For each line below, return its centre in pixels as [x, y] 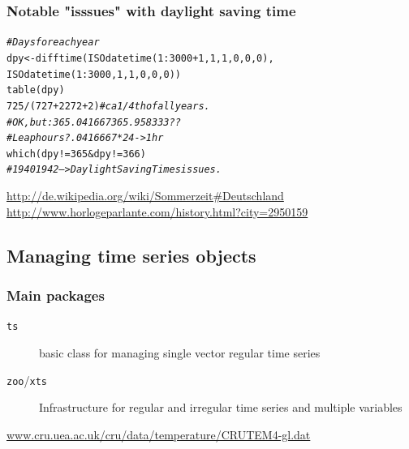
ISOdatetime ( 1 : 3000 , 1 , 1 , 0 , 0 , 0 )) [94, 74]
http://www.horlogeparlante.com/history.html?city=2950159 [157, 211]
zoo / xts [27, 380]
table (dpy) [36, 90]
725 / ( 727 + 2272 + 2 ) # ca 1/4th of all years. [108, 106]
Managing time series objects [131, 255]
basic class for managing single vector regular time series [180, 352]
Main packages [56, 295]
